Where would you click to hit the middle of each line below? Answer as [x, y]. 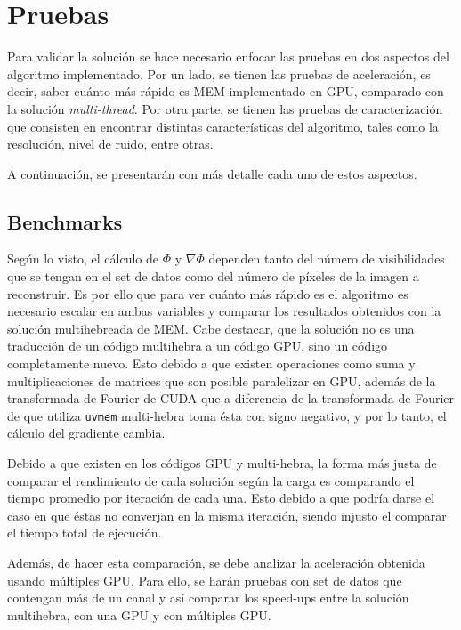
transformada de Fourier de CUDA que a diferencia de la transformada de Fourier [231, 398]
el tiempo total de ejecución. [85, 533]
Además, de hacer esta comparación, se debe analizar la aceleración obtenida [216, 563]
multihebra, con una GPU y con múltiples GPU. [139, 614]
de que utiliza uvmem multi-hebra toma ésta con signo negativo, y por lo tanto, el [227, 415]
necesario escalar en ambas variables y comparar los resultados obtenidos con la [224, 311]
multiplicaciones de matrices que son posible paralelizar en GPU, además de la [222, 380]
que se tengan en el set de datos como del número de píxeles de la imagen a [213, 276]
